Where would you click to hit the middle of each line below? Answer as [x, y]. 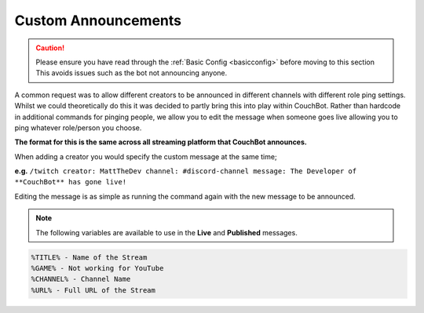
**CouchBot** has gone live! [71, 182]
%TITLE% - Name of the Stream [89, 257]
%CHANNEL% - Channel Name [81, 279]
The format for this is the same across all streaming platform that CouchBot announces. [161, 142]
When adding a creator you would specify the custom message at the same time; [146, 156]
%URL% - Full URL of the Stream [93, 290]
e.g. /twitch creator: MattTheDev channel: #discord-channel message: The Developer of [186, 171]
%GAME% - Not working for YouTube [97, 268]
